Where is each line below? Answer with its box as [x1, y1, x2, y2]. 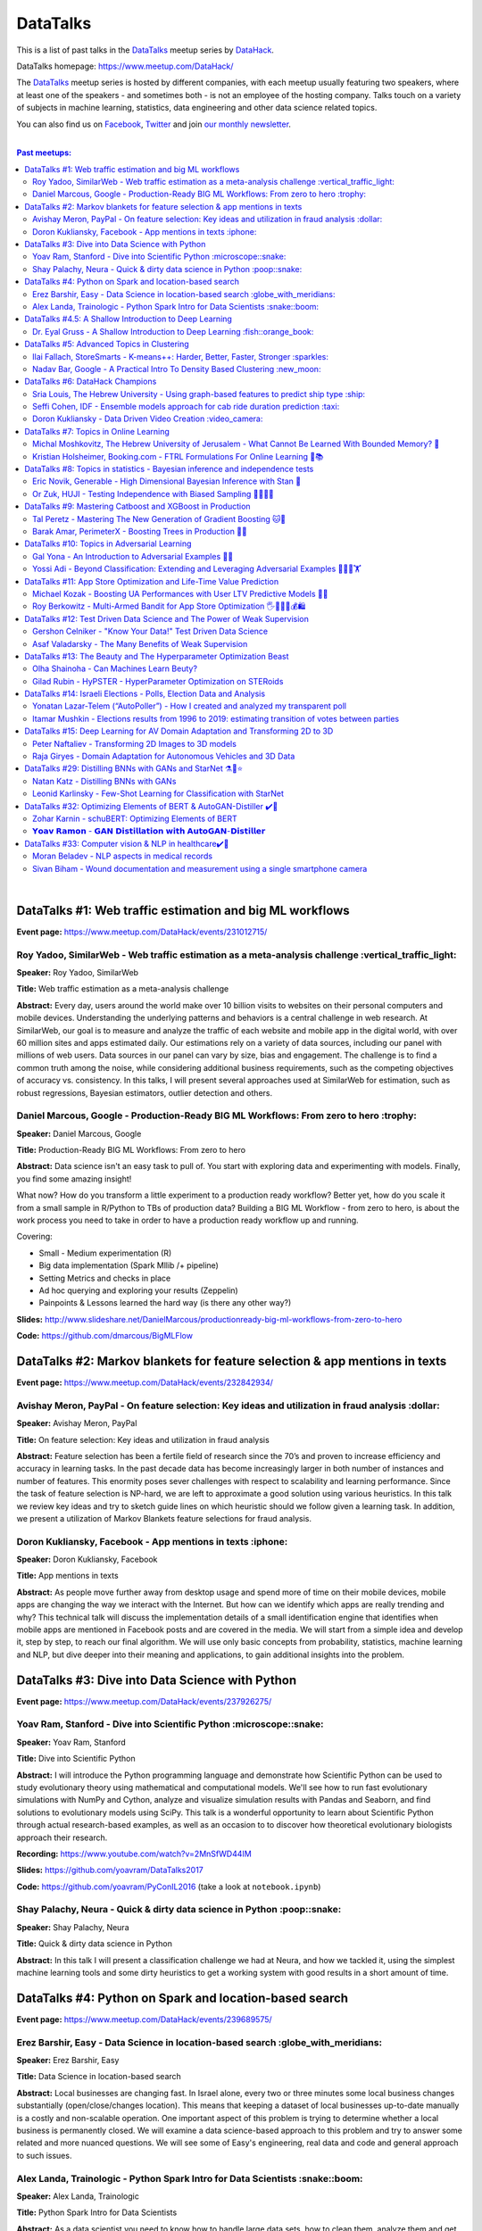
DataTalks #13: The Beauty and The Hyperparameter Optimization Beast [24, 651, 289, 661]
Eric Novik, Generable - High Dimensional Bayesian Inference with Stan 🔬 [32, 476, 302, 486]
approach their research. [16, 1832, 108, 1843]
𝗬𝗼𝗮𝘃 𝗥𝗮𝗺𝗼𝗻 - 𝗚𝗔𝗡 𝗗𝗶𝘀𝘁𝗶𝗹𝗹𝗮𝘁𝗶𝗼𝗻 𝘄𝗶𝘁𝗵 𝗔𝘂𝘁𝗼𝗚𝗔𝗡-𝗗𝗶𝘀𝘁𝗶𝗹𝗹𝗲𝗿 [32, 825, 266, 836]
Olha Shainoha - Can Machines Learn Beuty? [32, 663, 198, 674]
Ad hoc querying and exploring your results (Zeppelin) [38, 1285, 238, 1296]
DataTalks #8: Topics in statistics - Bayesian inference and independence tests [24, 464, 314, 475]
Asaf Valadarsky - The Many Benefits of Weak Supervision [32, 638, 248, 649]
